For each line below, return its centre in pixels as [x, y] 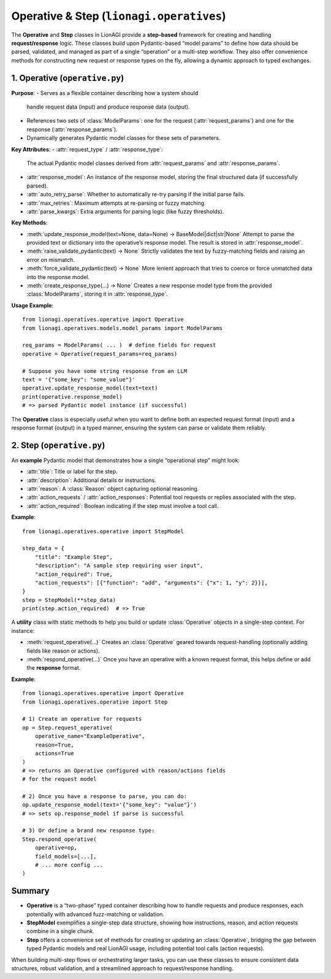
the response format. [54, 668]
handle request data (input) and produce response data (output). [108, 107]
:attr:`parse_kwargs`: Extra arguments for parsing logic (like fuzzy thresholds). [125, 211]
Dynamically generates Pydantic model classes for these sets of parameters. [124, 138]
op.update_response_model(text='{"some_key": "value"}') [110, 805]
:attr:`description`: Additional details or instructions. [91, 480]
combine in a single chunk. [61, 931]
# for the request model [59, 779]
